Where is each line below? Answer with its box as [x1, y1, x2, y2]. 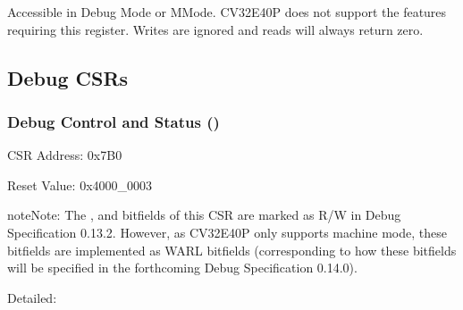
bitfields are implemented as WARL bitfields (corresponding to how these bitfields [7, 240, 457, 259]
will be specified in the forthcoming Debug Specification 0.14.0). [7, 258, 358, 277]
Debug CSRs [7, 63, 129, 91]
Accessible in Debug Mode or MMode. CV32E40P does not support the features [7, 3, 447, 21]
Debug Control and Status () [7, 110, 220, 132]
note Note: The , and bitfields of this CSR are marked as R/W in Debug [7, 205, 401, 224]
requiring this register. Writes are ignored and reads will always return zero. [7, 20, 424, 38]
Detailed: [7, 288, 57, 306]
